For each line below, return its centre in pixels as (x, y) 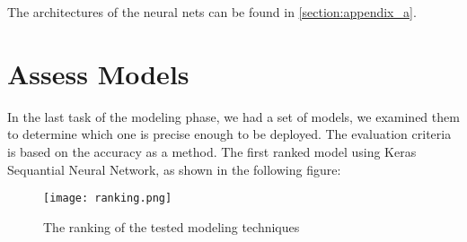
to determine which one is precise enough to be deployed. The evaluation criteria (229, 134)
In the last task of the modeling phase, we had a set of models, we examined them (233, 116)
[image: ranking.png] (108, 199)
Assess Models (98, 73)
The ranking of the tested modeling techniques (172, 226)
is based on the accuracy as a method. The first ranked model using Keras (212, 151)
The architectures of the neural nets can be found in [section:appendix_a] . (212, 12)
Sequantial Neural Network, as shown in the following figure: (174, 169)
